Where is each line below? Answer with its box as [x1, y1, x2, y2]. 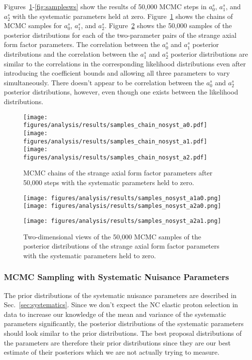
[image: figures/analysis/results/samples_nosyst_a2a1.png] [23, 217, 221, 224]
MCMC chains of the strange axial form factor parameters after [23, 168, 213, 178]
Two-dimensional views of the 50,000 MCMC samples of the [23, 231, 201, 241]
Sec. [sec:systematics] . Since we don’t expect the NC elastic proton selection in [4, 299, 238, 310]
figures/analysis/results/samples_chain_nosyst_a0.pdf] [23, 122, 207, 129]
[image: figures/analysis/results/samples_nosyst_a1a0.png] [23, 194, 221, 202]
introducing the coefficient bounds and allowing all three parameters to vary [4, 68, 230, 78]
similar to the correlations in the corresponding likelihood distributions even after [4, 58, 246, 68]
